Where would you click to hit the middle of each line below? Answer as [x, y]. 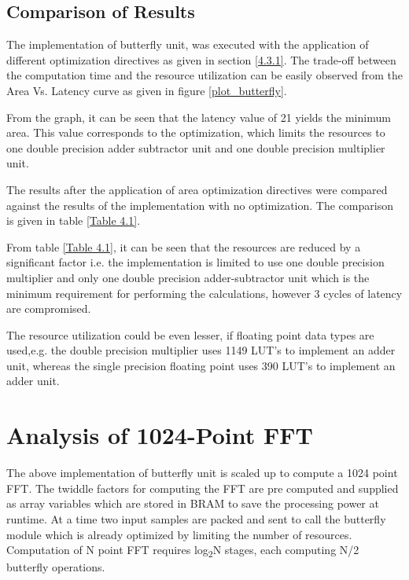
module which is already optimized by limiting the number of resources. [179, 534]
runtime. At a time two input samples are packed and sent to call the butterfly [196, 518]
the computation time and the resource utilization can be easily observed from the [204, 75]
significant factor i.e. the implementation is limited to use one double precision [195, 262]
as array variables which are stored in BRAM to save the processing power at [193, 503]
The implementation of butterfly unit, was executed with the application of [188, 44]
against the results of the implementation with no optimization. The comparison [200, 205]
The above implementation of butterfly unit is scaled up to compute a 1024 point [202, 473]
